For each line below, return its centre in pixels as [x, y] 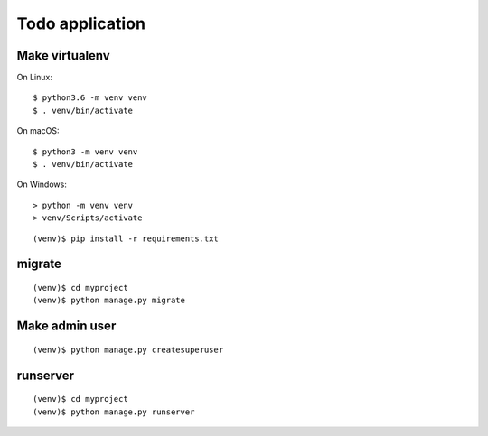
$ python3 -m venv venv [85, 152]
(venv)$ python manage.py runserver [114, 412]
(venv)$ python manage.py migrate [109, 301]
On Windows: [42, 184]
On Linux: [35, 78]
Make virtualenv [63, 56]
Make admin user [66, 326]
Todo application [81, 23]
